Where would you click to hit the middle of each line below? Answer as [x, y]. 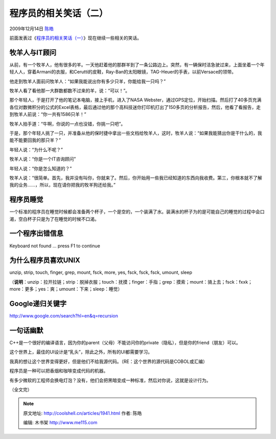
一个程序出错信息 [36, 233]
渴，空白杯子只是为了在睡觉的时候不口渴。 [54, 219]
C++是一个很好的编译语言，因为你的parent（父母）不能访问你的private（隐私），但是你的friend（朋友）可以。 [125, 343]
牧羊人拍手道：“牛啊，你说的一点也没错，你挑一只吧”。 [67, 124]
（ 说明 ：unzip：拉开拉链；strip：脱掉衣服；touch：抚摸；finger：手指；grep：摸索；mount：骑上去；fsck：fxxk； [131, 282]
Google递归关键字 [38, 304]
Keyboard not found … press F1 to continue [55, 246]
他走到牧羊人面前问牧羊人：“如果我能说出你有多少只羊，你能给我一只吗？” [88, 81]
